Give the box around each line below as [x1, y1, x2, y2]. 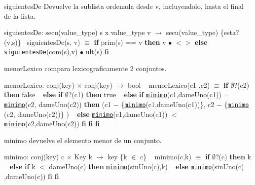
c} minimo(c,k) [140, 151, 191, 162]
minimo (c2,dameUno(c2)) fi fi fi [4, 118, 100, 129]
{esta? [220, 27, 239, 37]
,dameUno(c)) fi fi [4, 171, 59, 181]
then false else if [4, 89, 63, 100]
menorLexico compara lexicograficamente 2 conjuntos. [4, 63, 167, 74]
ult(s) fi [85, 46, 109, 57]
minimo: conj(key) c [4, 151, 65, 162]
